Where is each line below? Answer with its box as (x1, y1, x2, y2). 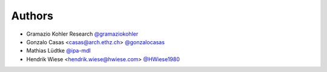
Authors (11, 9, 54, 22)
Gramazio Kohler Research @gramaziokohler (26, 30, 139, 38)
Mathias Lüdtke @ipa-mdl (26, 47, 91, 54)
